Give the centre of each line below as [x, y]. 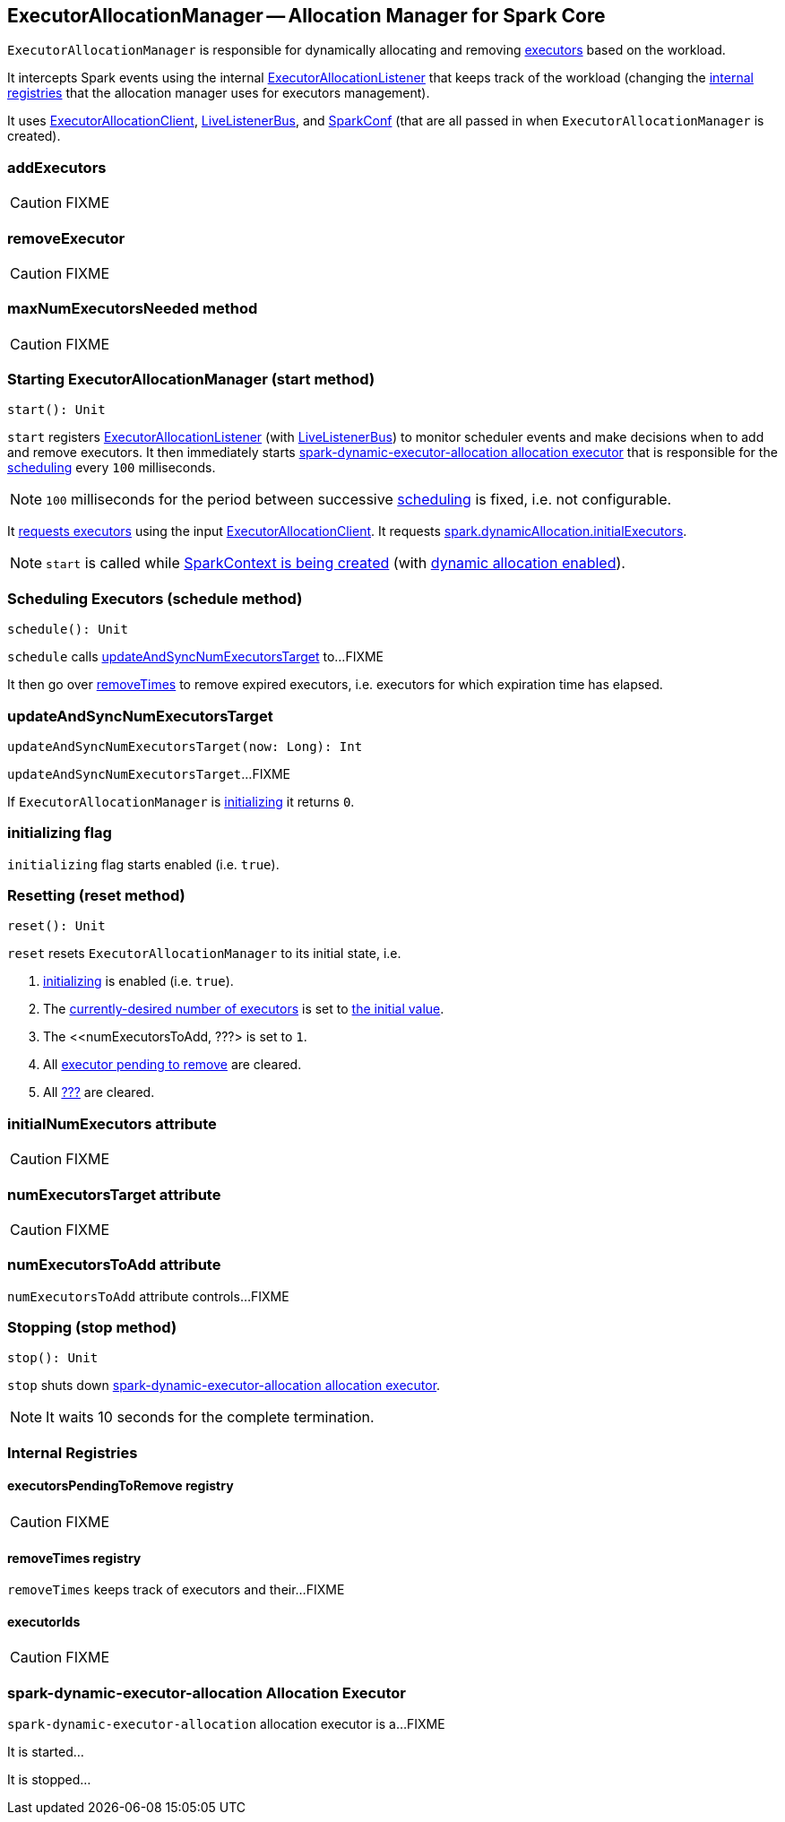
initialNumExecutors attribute [112, 1123]
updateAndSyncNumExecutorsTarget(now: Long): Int [185, 746]
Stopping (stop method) [92, 1328]
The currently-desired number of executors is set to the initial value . [244, 1009]
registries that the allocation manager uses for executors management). [219, 93]
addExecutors [57, 167]
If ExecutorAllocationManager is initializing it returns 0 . [181, 801]
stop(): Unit [53, 1358]
